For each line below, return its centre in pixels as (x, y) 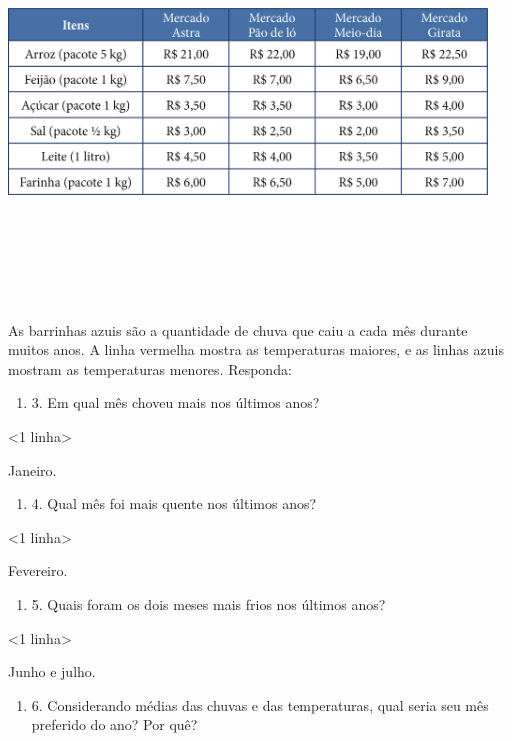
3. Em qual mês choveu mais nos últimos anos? (175, 402)
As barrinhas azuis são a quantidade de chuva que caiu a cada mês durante (238, 329)
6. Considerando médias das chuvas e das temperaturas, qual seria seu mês (260, 704)
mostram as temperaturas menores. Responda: (150, 368)
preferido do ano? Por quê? (114, 724)
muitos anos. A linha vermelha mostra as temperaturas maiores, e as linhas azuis (256, 349)
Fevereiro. (38, 570)
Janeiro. (32, 469)
